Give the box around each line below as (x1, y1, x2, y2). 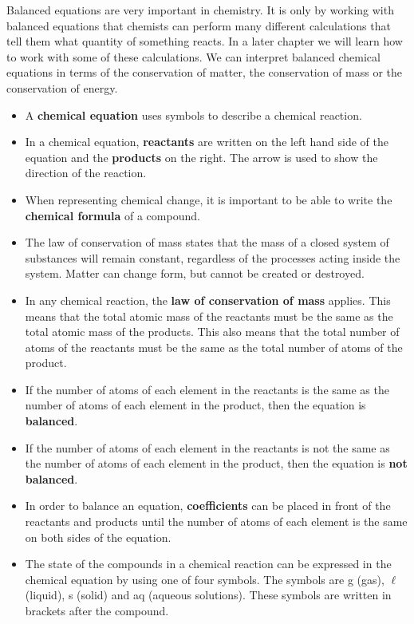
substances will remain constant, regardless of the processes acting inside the (25, 249, 400, 266)
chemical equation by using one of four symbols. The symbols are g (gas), (25, 571, 384, 587)
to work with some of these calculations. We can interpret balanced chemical (6, 48, 380, 65)
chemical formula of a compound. (25, 207, 200, 223)
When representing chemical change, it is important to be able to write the (25, 191, 392, 207)
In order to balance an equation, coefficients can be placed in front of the (25, 497, 391, 514)
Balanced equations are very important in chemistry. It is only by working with (6, 2, 394, 18)
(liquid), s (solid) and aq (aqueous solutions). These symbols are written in (25, 586, 392, 603)
